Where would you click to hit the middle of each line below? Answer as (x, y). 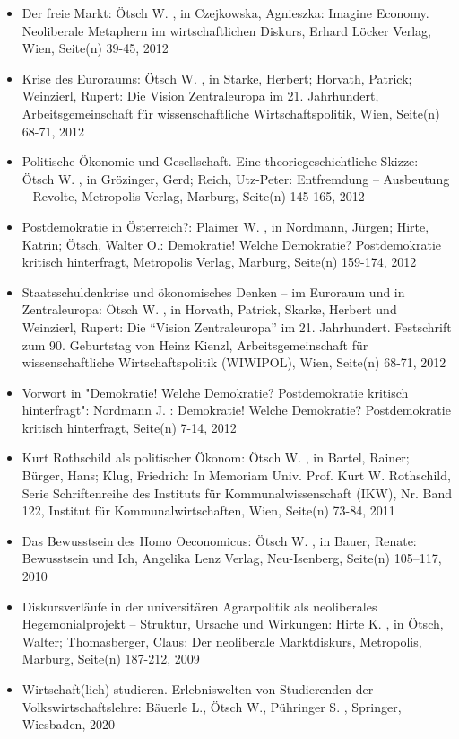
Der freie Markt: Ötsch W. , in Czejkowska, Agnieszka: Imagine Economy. (225, 13)
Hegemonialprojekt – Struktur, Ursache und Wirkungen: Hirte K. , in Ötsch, (233, 624)
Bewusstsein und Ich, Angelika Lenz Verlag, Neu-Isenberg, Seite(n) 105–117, (232, 558)
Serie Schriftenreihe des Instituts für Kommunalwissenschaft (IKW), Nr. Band (237, 493)
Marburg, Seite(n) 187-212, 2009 (111, 659)
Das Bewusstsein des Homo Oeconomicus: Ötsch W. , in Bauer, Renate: (219, 540)
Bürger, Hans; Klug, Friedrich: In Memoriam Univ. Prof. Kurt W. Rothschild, (236, 475)
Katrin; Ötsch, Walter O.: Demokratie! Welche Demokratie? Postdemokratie (232, 244)
